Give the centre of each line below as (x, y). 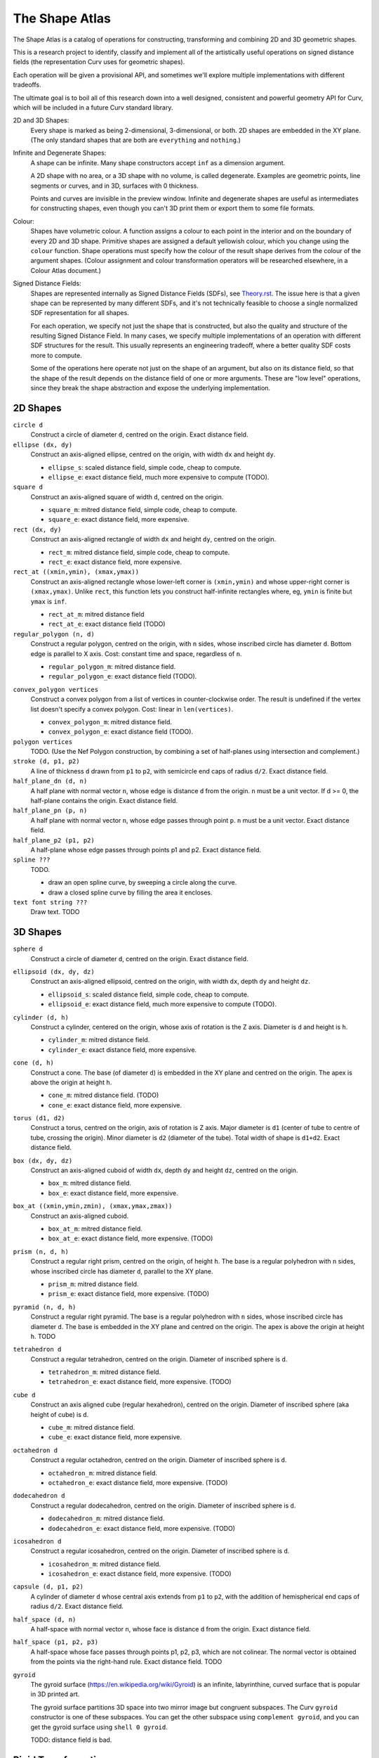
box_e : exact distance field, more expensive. (113, 1193)
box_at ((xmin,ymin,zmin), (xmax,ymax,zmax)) (93, 1206)
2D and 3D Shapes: (41, 120)
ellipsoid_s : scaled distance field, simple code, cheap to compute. (148, 994)
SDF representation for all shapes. (80, 313)
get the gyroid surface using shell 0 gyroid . (99, 1727)
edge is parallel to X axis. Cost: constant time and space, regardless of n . (136, 653)
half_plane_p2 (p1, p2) (54, 840)
